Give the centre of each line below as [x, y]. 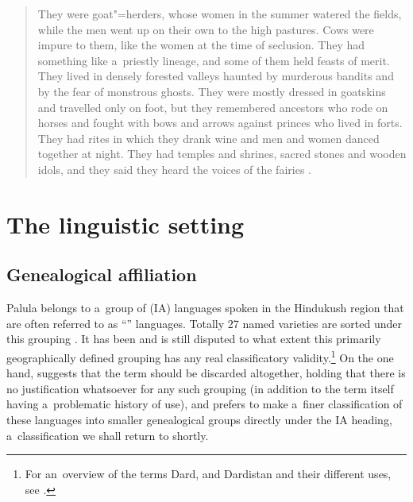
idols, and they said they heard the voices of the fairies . [174, 169]
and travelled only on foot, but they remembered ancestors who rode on [213, 107]
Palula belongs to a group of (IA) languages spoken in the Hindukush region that [205, 308]
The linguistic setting [125, 224]
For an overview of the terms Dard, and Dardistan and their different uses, [208, 474]
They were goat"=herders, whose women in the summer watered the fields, [220, 14]
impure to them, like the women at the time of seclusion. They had [201, 45]
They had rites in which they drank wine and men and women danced [208, 138]
